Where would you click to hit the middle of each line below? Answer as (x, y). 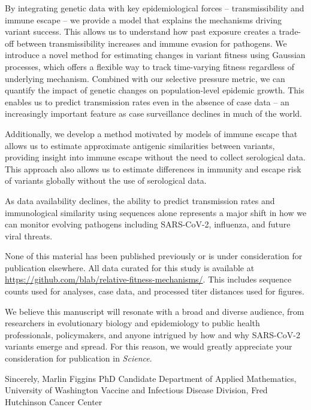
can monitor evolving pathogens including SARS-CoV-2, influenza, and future (148, 224)
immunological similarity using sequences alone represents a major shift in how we (156, 212)
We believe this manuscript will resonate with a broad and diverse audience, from (155, 311)
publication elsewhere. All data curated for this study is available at (130, 267)
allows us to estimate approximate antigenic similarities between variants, (140, 145)
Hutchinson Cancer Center (54, 401)
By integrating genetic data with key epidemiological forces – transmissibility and (155, 8)
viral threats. (29, 236)
